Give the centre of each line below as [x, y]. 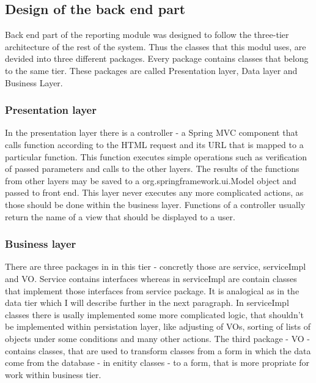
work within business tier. [53, 374]
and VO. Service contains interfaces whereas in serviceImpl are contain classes [151, 278]
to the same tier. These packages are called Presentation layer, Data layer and [151, 70]
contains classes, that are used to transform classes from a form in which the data [158, 350]
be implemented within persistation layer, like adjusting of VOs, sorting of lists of [158, 326]
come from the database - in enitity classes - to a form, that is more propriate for [157, 363]
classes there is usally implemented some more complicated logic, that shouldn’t [155, 314]
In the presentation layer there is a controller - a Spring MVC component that [152, 132]
